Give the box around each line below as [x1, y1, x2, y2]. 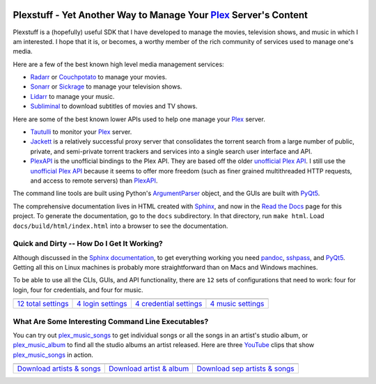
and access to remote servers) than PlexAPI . [30, 176, 158, 185]
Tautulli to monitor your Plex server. [30, 128, 132, 136]
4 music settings [210, 299, 265, 309]
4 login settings [77, 299, 127, 309]
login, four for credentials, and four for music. [13, 286, 143, 294]
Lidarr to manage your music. [30, 92, 115, 100]
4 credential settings [134, 299, 203, 309]
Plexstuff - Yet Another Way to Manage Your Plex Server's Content [13, 9, 308, 21]
